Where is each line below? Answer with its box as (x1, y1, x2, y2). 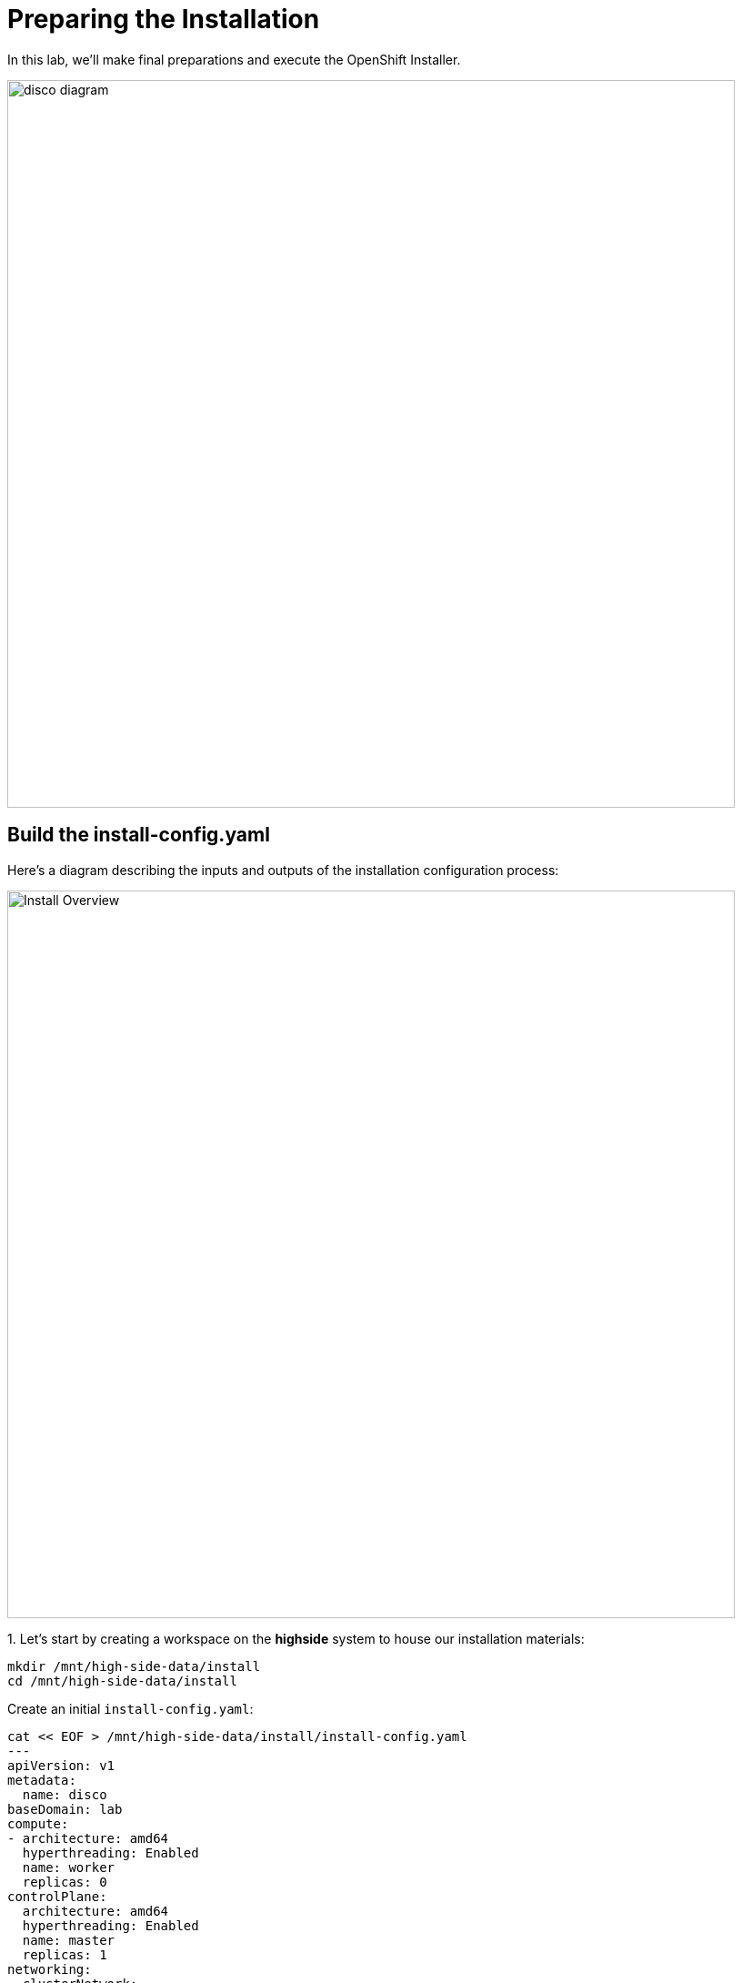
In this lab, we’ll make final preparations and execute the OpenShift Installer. (7, 51, 461, 67)
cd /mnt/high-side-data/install (7, 1673, 237, 1688)
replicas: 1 (22, 1947, 107, 1962)
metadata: (7, 1772, 76, 1787)
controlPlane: (7, 1888, 107, 1904)
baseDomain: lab (7, 1801, 123, 1817)
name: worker (22, 1859, 115, 1875)
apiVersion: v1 (7, 1757, 115, 1773)
